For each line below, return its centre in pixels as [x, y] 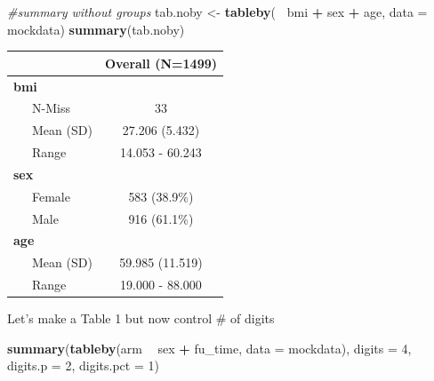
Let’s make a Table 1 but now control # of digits [141, 318]
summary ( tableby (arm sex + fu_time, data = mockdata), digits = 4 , [209, 348]
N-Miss [51, 108]
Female [51, 196]
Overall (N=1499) [161, 63]
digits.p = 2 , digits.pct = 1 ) [83, 365]
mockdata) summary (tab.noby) [96, 29]
